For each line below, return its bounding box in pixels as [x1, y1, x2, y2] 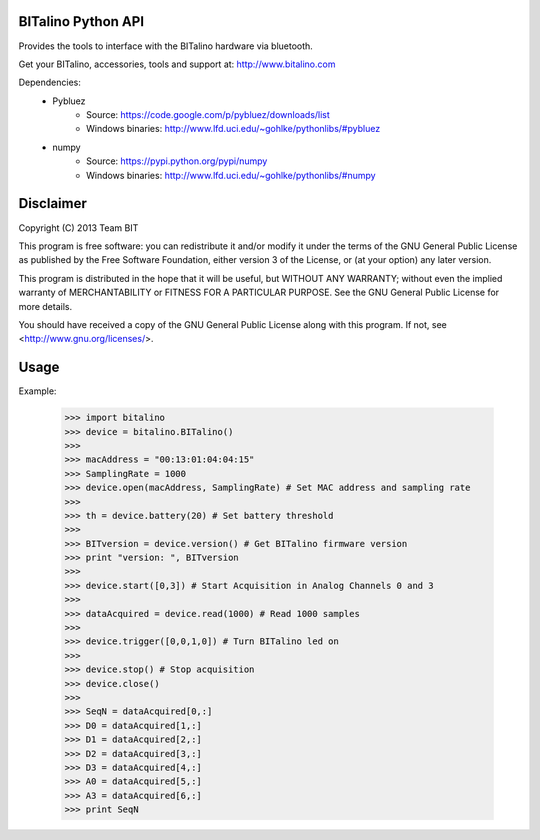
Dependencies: [18, 76, 82, 89]
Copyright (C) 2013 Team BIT [18, 221, 139, 234]
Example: [18, 385, 57, 397]
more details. [18, 300, 73, 312]
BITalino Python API [18, 13, 145, 30]
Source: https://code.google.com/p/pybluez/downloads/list [86, 109, 330, 121]
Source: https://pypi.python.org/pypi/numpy [86, 155, 268, 167]
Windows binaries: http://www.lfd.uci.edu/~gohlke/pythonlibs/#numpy [86, 169, 376, 181]
